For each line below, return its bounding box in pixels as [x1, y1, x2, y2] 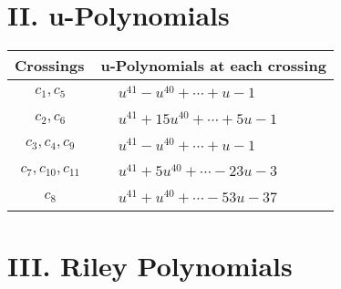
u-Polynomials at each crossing [100, 55, 326, 77]
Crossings [15, 55, 85, 77]
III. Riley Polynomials [7, 246, 293, 284]
